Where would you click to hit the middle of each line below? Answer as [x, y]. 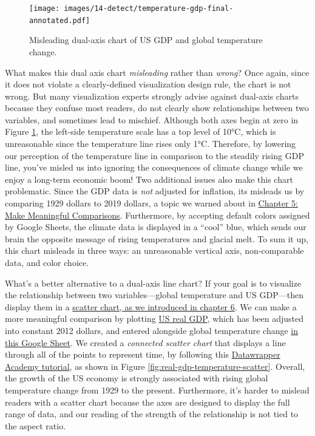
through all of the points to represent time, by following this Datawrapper [143, 354]
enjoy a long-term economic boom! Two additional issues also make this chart [149, 179]
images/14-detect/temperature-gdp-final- [149, 9]
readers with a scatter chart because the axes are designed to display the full [147, 402]
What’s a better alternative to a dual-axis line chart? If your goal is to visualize [153, 283]
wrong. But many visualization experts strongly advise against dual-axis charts [152, 96]
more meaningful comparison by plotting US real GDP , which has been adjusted [154, 318]
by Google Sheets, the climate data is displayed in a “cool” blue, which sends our [156, 227]
